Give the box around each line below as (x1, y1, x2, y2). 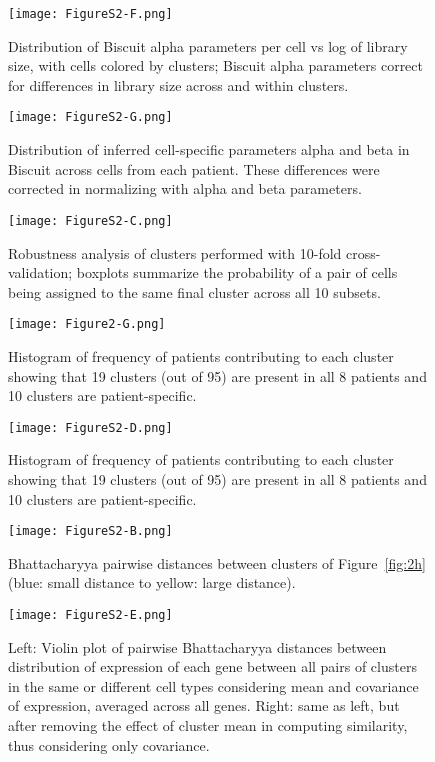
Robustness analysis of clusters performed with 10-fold (8, 242, 342, 263)
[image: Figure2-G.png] (8, 317, 166, 332)
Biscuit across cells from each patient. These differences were (8, 158, 380, 179)
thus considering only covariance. (8, 734, 210, 755)
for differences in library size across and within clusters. (8, 74, 349, 95)
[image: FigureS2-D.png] (8, 420, 173, 435)
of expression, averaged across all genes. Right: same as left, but (8, 695, 400, 716)
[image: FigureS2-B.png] (8, 524, 173, 539)
